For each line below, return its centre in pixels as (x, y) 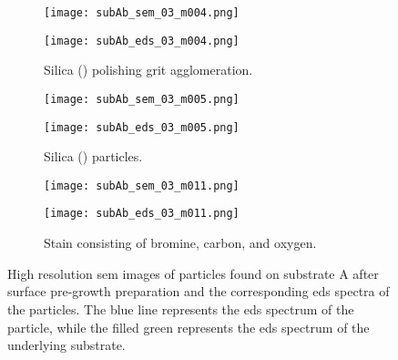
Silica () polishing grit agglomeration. (148, 70)
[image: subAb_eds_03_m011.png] (142, 214)
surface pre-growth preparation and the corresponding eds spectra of (199, 291)
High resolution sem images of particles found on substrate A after (193, 273)
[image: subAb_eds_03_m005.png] (142, 127)
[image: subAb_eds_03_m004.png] (142, 41)
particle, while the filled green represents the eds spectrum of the (189, 327)
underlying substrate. (66, 345)
